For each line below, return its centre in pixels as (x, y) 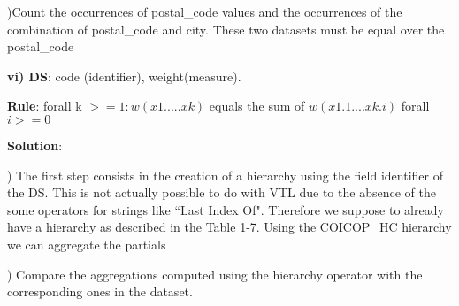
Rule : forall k (45, 106)
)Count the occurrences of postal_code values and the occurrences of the (205, 11)
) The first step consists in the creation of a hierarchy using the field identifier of (225, 175)
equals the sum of (257, 106)
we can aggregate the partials (87, 244)
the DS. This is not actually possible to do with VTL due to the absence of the (222, 192)
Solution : (35, 145)
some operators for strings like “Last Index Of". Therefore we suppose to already (226, 209)
